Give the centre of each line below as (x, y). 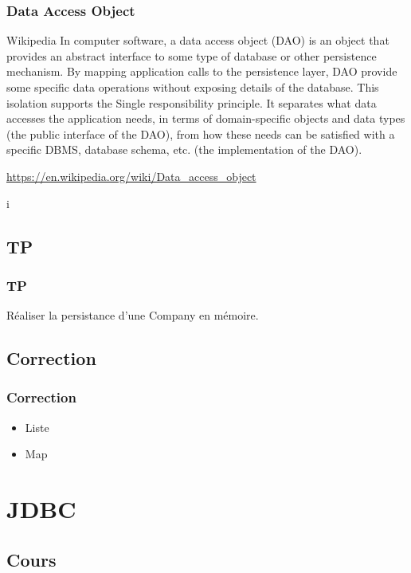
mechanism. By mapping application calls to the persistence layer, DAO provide (202, 71)
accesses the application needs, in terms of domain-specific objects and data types (206, 118)
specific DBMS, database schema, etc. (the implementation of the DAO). (184, 149)
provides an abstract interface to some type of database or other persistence (192, 55)
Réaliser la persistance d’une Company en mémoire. (133, 315)
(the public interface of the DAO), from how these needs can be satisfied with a (201, 133)
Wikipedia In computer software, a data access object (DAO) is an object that (198, 40)
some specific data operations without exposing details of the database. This (193, 87)
